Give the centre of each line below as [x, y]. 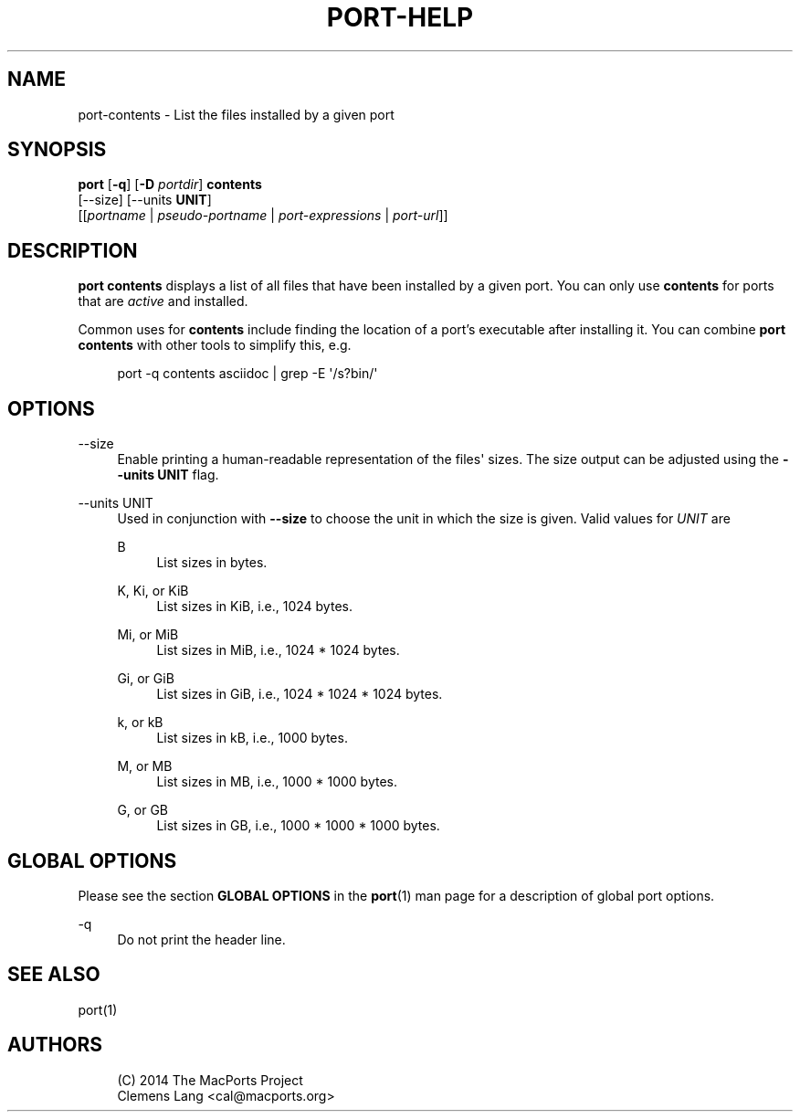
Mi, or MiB [148, 635]
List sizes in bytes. [212, 563]
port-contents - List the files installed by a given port [236, 114]
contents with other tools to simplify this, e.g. [215, 345]
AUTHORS [55, 1045]
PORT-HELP [400, 17]
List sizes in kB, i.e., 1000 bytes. [252, 738]
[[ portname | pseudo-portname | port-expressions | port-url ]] [263, 216]
